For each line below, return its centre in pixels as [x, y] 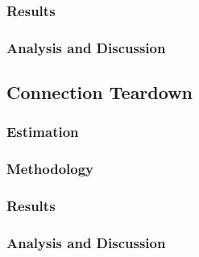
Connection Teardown [100, 92]
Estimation [43, 132]
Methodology [50, 169]
